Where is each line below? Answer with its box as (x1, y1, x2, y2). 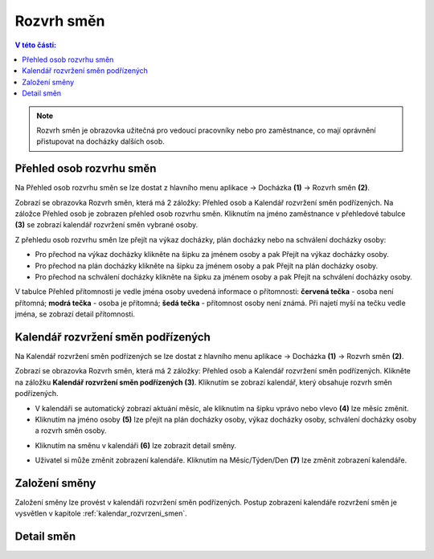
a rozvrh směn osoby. (35, 426, 108, 435)
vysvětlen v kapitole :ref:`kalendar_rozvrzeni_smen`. (14, 508, 188, 518)
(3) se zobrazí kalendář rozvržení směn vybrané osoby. (14, 220, 199, 230)
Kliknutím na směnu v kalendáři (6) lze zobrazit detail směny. (35, 440, 237, 450)
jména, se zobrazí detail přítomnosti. (14, 309, 136, 319)
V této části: (14, 40, 56, 50)
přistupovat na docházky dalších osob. (36, 137, 165, 146)
